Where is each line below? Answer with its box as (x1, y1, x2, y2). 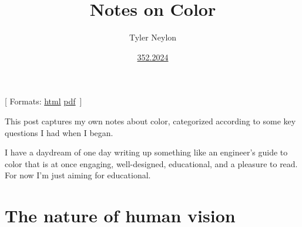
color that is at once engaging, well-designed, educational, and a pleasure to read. (5, 157, 298, 170)
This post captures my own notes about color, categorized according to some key (5, 114, 296, 127)
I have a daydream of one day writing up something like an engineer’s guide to (5, 146, 288, 158)
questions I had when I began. (5, 126, 113, 138)
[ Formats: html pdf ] (5, 95, 82, 107)
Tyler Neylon (129, 31, 177, 43)
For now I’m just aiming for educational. (5, 169, 151, 181)
